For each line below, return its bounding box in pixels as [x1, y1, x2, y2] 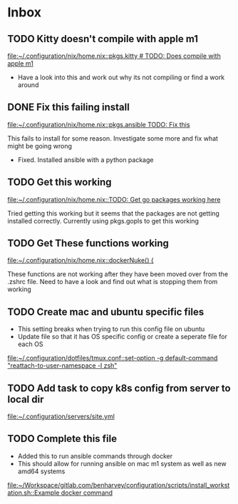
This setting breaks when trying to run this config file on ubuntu [17, 325, 205, 333]
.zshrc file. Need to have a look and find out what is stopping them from [7, 278, 218, 286]
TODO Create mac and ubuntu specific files [7, 306, 205, 318]
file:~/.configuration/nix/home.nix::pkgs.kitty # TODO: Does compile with [7, 51, 221, 60]
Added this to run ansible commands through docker [17, 451, 173, 460]
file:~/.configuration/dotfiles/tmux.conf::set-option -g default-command [7, 354, 218, 363]
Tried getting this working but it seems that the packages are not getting [7, 208, 219, 218]
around [17, 81, 39, 89]
